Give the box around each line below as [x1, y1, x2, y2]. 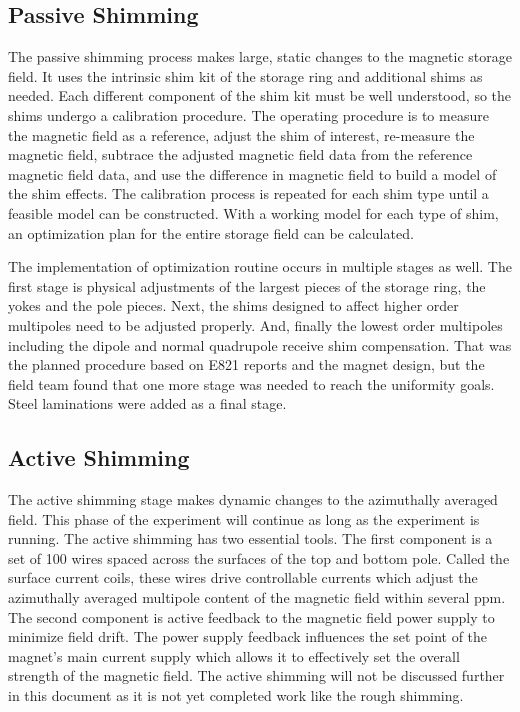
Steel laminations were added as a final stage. [8, 393, 287, 414]
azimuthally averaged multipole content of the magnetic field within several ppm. [8, 587, 506, 608]
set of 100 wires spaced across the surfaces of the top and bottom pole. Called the [8, 547, 510, 568]
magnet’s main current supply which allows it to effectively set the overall [8, 645, 460, 666]
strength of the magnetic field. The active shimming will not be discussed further [8, 665, 505, 686]
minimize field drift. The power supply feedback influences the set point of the [8, 626, 488, 647]
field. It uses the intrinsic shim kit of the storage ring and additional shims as [8, 65, 483, 86]
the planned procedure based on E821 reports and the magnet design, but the [8, 354, 485, 375]
